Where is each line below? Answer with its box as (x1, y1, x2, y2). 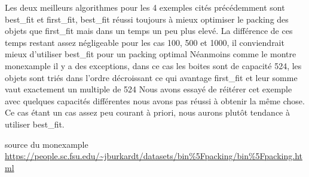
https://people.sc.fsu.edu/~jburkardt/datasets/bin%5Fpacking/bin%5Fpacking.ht (5, 150, 302, 162)
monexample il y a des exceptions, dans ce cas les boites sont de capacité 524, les (5, 59, 302, 72)
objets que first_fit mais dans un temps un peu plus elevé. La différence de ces (5, 24, 293, 37)
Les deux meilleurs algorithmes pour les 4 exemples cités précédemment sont (5, 1, 285, 13)
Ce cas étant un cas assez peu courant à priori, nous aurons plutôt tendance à (5, 106, 290, 119)
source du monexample (5, 138, 88, 150)
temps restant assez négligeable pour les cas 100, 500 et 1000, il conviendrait (5, 36, 284, 48)
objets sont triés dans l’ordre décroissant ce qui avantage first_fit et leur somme (5, 71, 298, 83)
